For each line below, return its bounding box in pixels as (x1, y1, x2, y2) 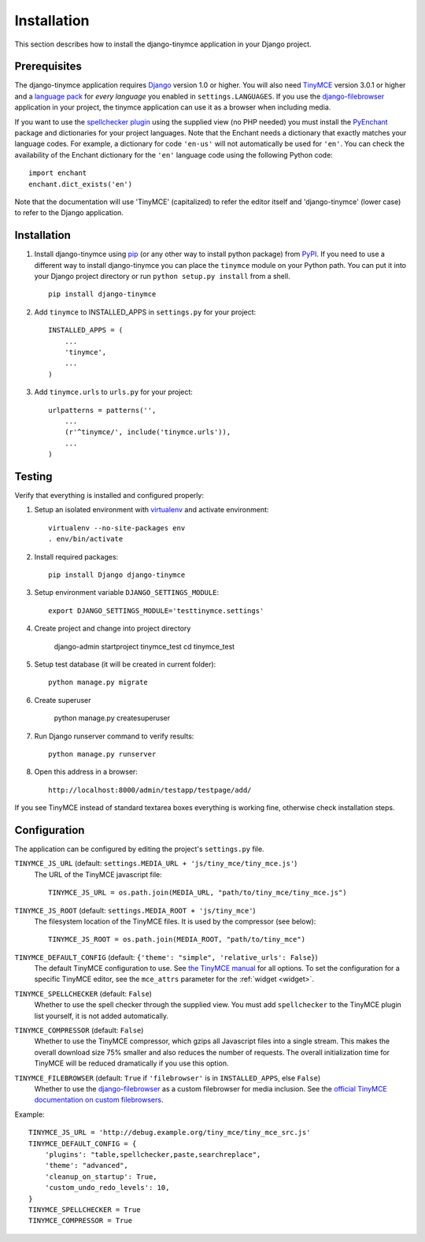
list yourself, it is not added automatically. (34, 1011, 169, 1021)
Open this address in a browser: (34, 767, 138, 776)
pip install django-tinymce (48, 290, 157, 299)
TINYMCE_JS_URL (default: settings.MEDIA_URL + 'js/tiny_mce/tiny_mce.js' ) (14, 859, 297, 868)
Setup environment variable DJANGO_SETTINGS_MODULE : (34, 588, 220, 597)
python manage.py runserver (48, 749, 157, 758)
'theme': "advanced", (44, 1161, 129, 1170)
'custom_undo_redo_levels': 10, (44, 1183, 170, 1192)
